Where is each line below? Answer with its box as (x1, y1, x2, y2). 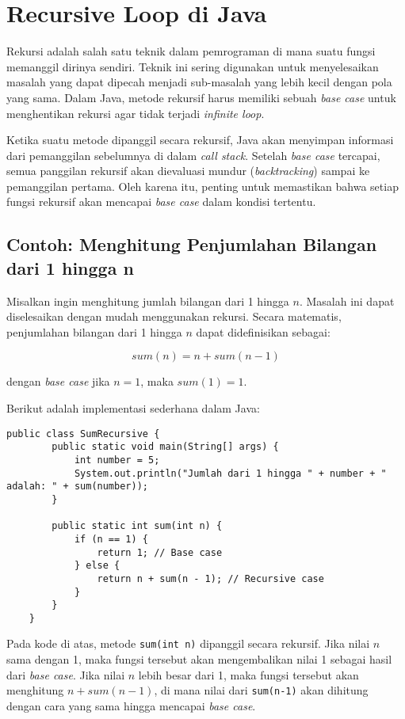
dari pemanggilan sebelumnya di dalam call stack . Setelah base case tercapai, (6, 146, 380, 163)
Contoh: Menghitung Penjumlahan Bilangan (6, 232, 377, 257)
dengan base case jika (6, 373, 110, 390)
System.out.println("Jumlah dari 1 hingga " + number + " (74, 467, 387, 479)
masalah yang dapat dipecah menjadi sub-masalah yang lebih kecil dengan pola (6, 74, 392, 90)
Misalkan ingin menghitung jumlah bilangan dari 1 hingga (6, 292, 289, 309)
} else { (74, 560, 120, 572)
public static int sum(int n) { (52, 520, 223, 532)
